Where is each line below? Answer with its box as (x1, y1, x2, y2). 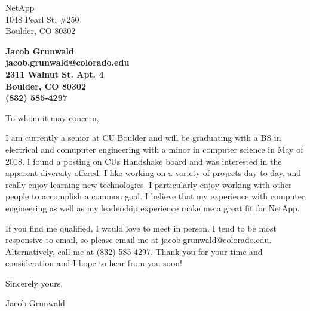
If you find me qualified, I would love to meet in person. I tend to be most (5, 221, 277, 234)
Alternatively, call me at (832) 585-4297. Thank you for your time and (5, 245, 263, 257)
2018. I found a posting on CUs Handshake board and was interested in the (5, 155, 282, 167)
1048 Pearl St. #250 (5, 13, 79, 25)
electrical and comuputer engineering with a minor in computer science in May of (5, 143, 303, 155)
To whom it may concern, (5, 111, 99, 124)
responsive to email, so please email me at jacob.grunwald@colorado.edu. (5, 233, 272, 246)
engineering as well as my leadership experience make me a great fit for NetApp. (5, 201, 300, 214)
